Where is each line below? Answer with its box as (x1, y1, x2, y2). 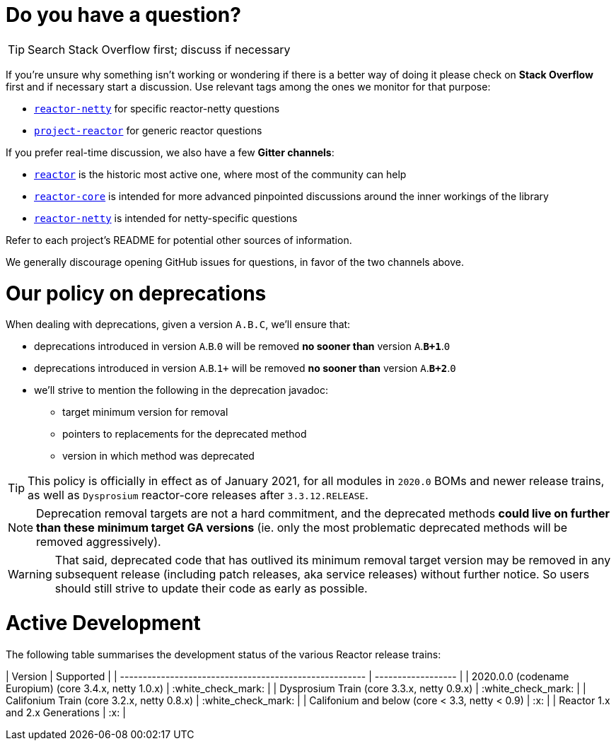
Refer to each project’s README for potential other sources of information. (6, 233, 352, 246)
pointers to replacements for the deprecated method (62, 428, 307, 441)
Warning (8, 567, 52, 582)
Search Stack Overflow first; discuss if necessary (28, 42, 291, 57)
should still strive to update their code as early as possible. (54, 581, 368, 596)
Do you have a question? (6, 3, 241, 27)
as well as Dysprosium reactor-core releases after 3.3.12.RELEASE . (28, 488, 368, 503)
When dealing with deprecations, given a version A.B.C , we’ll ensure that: (6, 318, 351, 331)
